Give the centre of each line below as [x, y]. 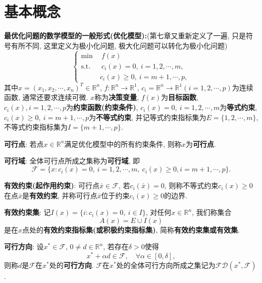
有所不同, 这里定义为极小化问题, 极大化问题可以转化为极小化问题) [119, 45]
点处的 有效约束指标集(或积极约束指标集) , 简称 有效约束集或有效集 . [131, 229]
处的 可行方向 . [71, 265]
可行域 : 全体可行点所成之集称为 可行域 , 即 [72, 161]
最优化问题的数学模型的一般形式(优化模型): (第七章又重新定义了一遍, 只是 [125, 36]
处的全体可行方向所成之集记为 [166, 265]
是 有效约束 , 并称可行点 [60, 195]
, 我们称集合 [212, 212]
